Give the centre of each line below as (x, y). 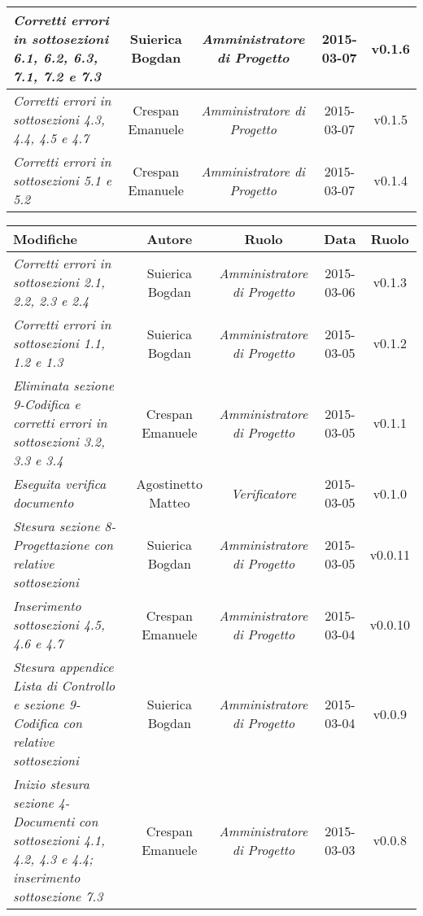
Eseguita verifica (60, 484)
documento (44, 502)
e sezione (39, 704)
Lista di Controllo (64, 685)
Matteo (170, 502)
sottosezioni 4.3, (59, 119)
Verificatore (264, 493)
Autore (170, 239)
